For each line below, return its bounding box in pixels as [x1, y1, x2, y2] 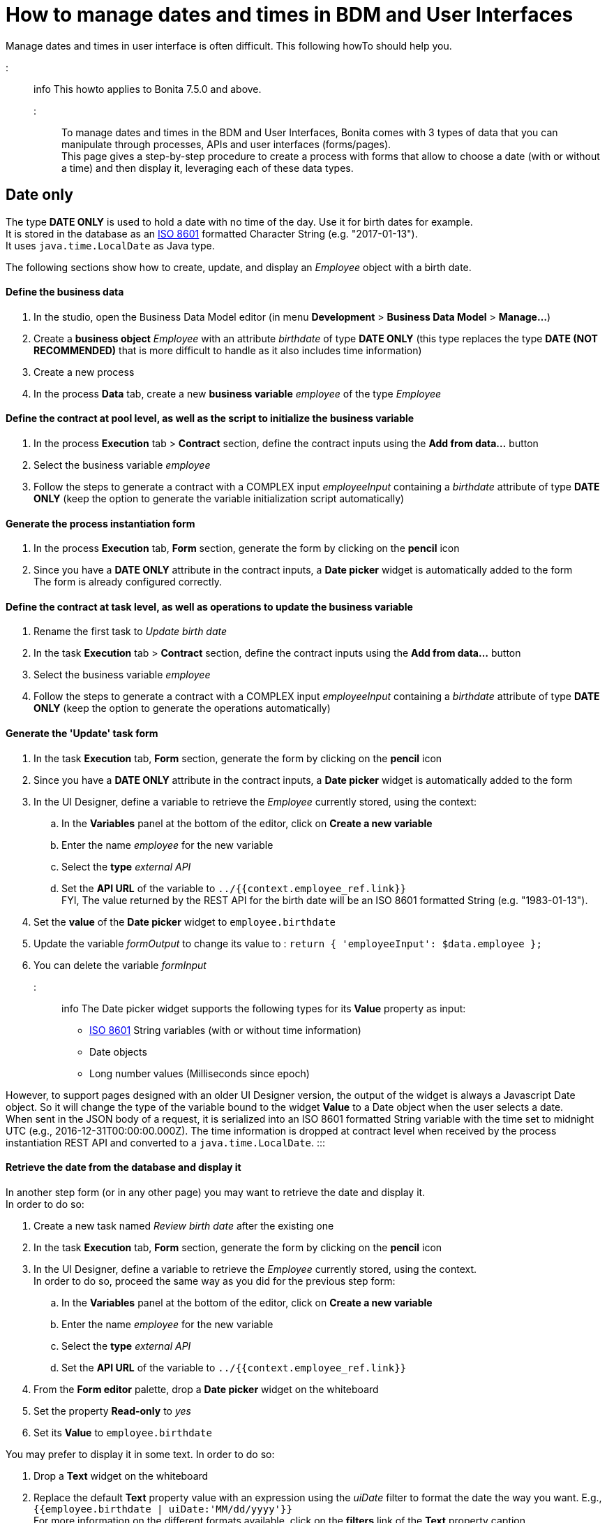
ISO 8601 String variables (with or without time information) [89, 1023, 361, 1036]
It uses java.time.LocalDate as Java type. [6, 239, 215, 252]
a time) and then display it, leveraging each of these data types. [61, 161, 354, 174]
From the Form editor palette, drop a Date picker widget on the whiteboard [33, 1383, 379, 1395]
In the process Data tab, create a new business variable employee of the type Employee [33, 387, 442, 400]
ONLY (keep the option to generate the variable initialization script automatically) [33, 493, 405, 505]
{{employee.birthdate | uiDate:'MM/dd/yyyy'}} [33, 1503, 292, 1515]
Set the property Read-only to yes [33, 1404, 191, 1417]
